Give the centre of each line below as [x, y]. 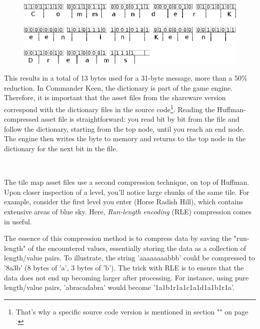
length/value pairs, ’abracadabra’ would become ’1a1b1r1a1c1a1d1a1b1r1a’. [119, 287]
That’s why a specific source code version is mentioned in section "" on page [132, 311]
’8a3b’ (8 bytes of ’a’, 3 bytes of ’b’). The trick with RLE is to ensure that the [124, 267]
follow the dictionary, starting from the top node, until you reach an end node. [124, 128]
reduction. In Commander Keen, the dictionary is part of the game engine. [118, 87]
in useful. [18, 221]
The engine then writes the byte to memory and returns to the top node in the [125, 138]
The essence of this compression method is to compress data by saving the [118, 238]
